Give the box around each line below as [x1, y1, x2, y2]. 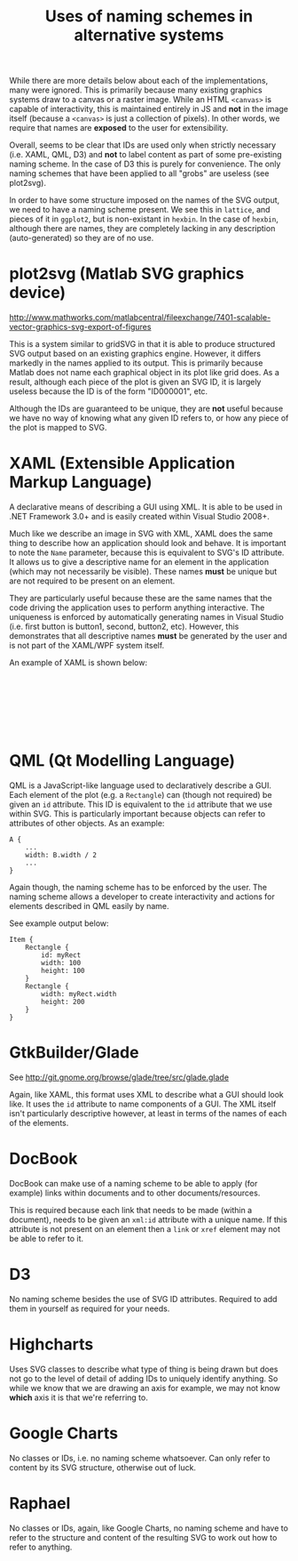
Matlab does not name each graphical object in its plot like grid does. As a [9, 367, 279, 378]
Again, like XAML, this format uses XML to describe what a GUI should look [9, 1089, 284, 1099]
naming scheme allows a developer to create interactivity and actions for [9, 891, 275, 902]
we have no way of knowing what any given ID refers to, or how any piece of [9, 413, 289, 423]
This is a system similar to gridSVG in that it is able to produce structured [9, 339, 276, 350]
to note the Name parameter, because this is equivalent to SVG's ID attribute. [9, 547, 285, 558]
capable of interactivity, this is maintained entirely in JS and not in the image [9, 104, 288, 115]
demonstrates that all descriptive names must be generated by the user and [9, 631, 287, 641]
